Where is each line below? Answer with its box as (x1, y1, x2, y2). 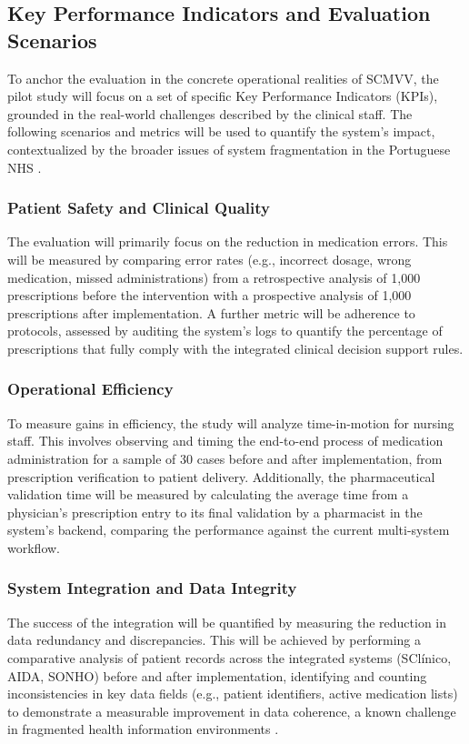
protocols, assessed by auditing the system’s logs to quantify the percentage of (7, 321, 443, 340)
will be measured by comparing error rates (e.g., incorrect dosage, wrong (7, 249, 412, 268)
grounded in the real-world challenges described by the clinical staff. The (7, 104, 413, 123)
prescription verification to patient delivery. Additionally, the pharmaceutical (7, 467, 435, 486)
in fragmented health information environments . (7, 719, 279, 739)
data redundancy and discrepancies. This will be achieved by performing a (7, 630, 422, 649)
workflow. (7, 538, 60, 557)
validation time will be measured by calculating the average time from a (7, 485, 409, 504)
